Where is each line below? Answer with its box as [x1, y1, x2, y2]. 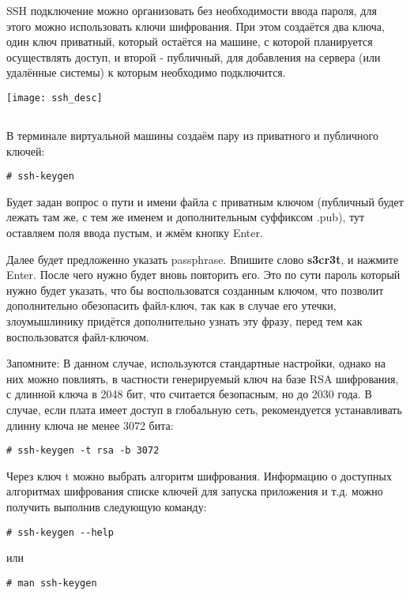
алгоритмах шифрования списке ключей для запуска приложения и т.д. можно [6, 483, 383, 499]
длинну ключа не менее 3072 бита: [6, 416, 174, 433]
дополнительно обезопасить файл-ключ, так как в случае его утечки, [6, 297, 337, 314]
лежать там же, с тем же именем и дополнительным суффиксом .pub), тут [6, 209, 365, 225]
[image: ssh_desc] [6, 92, 103, 104]
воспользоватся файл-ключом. [6, 328, 149, 345]
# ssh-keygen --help [6, 526, 115, 538]
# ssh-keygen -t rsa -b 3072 [6, 445, 160, 457]
